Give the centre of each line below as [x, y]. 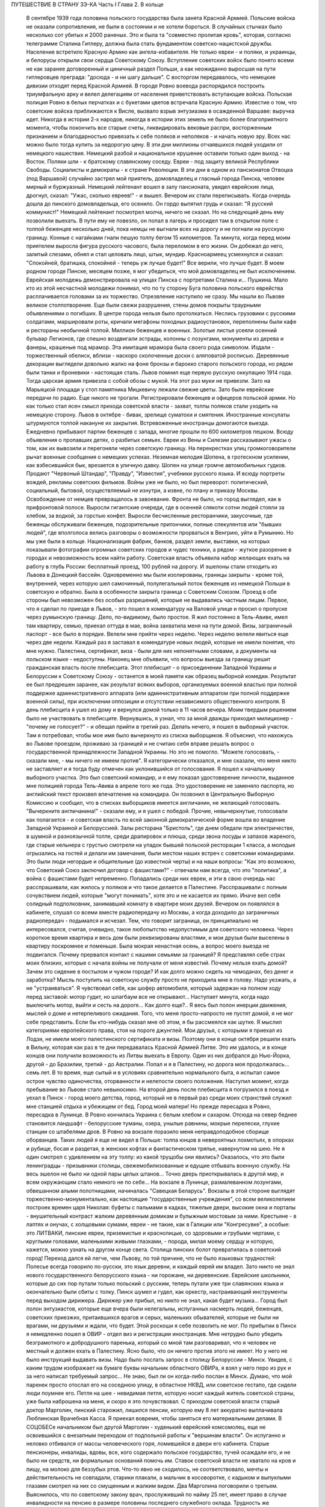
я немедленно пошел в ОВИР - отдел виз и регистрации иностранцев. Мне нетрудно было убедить [154, 1334]
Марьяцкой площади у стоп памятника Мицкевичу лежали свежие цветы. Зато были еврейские [150, 389]
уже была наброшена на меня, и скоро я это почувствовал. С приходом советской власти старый [153, 1402]
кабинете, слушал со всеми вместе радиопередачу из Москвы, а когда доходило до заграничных [153, 912]
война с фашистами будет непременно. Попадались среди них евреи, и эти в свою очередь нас [151, 879]
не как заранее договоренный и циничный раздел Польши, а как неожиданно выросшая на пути [151, 69]
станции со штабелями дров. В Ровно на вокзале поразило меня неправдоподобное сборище [148, 1131]
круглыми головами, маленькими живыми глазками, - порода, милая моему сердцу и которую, [150, 1241]
